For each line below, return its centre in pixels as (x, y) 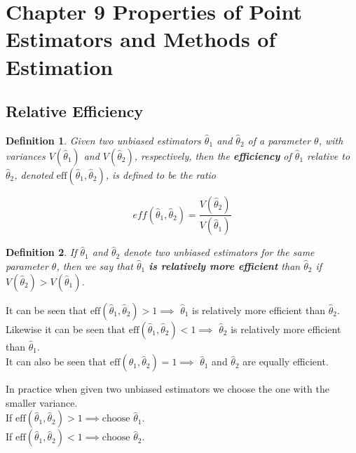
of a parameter (279, 140)
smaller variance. (42, 402)
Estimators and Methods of (141, 39)
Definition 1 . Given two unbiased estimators (103, 140)
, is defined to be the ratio (161, 174)
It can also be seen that (56, 361)
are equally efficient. (286, 361)
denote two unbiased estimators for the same (219, 252)
